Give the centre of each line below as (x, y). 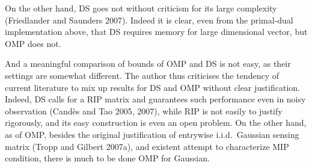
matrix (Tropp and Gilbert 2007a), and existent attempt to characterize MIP (147, 146)
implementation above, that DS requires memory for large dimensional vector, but (156, 32)
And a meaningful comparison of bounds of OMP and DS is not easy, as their (148, 64)
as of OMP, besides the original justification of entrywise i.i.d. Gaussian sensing (152, 134)
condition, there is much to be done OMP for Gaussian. (107, 158)
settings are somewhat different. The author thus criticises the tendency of (142, 75)
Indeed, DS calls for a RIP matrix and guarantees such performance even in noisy (155, 99)
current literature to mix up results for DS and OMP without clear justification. (152, 87)
